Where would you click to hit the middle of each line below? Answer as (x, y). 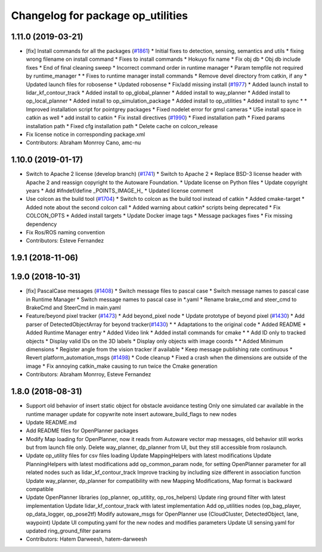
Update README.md (51, 422)
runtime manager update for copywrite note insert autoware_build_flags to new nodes (131, 414)
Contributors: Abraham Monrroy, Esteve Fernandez (89, 374)
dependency (41, 224)
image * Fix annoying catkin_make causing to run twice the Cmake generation (122, 366)
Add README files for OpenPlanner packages (82, 431)
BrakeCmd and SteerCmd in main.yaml (74, 308)
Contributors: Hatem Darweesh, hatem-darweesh (86, 539)
